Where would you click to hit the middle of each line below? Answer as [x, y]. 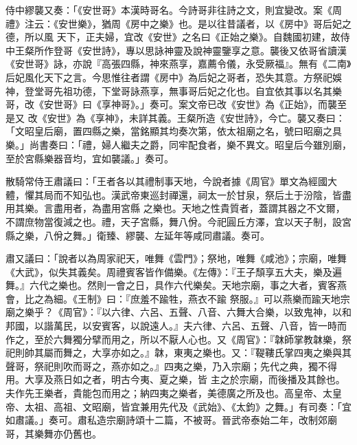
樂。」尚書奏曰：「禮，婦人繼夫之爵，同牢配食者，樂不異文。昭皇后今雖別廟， [178, 144]
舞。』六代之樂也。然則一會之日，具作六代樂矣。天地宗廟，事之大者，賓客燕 [176, 285]
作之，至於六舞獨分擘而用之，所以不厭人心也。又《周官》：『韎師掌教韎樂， [174, 339]
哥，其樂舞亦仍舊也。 [54, 433]
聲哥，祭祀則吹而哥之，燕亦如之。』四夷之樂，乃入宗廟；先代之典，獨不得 [171, 366]
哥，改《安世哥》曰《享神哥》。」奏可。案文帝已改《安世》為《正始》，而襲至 [176, 104]
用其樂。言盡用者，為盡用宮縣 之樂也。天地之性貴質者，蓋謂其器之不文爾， [175, 208]
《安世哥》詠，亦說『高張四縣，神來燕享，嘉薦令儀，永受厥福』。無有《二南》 [178, 64]
